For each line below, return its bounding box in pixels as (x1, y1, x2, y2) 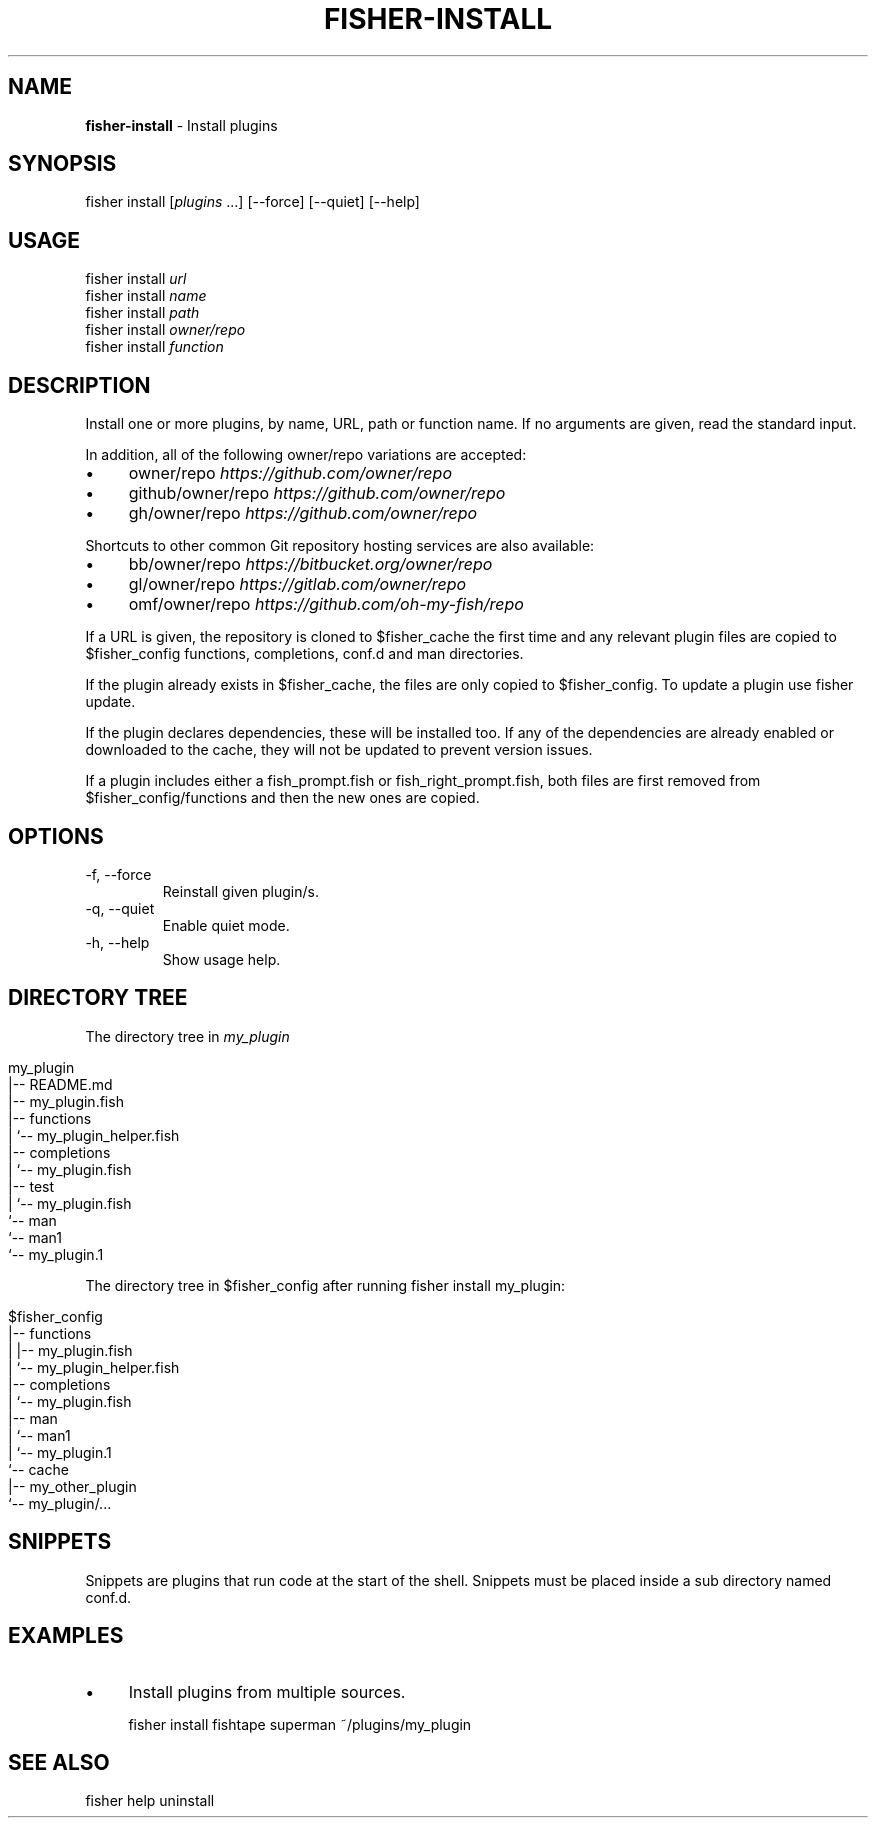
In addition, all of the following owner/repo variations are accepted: (85, 446, 527, 464)
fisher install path (85, 304, 200, 322)
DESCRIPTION (8, 372, 151, 398)
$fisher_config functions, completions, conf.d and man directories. (85, 645, 524, 663)
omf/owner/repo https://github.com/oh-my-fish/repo (128, 594, 524, 615)
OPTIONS (8, 823, 104, 849)
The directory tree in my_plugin (85, 1027, 290, 1045)
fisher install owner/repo (85, 321, 246, 339)
